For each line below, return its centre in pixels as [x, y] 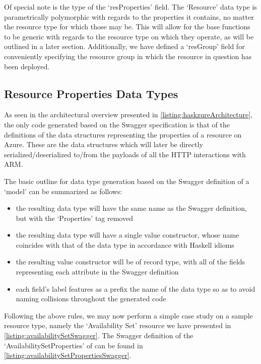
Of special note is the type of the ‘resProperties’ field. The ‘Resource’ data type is [130, 7]
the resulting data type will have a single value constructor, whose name [127, 235]
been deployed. [27, 66]
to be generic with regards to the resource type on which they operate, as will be [129, 36]
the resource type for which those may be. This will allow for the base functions [127, 27]
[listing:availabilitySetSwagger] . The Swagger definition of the [99, 335]
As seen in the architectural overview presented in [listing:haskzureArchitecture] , [128, 115]
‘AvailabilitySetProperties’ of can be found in [74, 345]
